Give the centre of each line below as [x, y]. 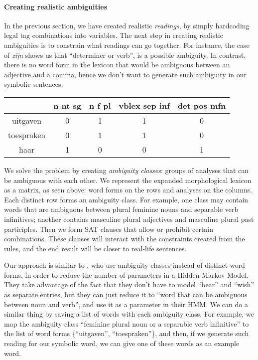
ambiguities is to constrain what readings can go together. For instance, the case [127, 45]
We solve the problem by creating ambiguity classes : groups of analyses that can [127, 170]
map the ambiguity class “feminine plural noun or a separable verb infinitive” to [127, 323]
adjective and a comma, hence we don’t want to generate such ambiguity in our [126, 74]
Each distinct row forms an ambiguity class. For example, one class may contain [126, 199]
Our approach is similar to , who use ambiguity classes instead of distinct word [125, 265]
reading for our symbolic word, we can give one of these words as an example [122, 343]
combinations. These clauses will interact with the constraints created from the [125, 239]
